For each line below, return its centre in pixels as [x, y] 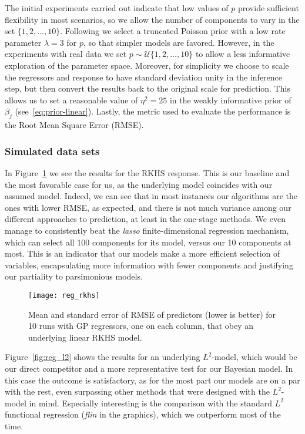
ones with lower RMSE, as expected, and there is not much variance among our [148, 207]
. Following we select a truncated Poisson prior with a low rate [173, 31]
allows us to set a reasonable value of [71, 100]
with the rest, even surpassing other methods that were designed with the [137, 391]
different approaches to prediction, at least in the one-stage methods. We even [145, 219]
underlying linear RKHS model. [85, 337]
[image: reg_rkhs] [64, 295]
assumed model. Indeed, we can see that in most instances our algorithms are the [151, 196]
